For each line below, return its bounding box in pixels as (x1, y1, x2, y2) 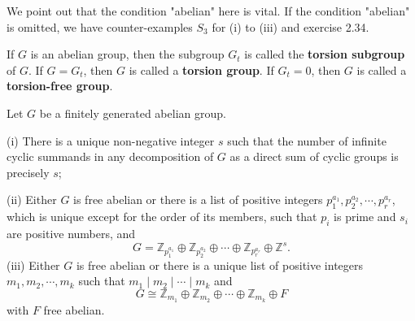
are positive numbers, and (7, 224, 136, 241)
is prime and (334, 208, 396, 225)
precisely (7, 163, 50, 180)
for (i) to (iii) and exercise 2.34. (212, 18, 369, 35)
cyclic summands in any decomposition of (7, 148, 214, 165)
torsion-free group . (7, 77, 113, 94)
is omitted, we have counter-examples (7, 18, 193, 35)
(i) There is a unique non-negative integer (7, 132, 215, 149)
